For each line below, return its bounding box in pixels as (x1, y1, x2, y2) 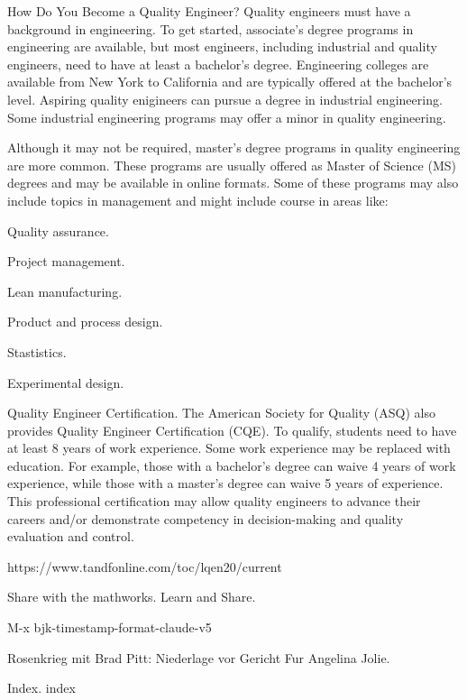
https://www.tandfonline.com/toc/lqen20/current (7, 557, 282, 576)
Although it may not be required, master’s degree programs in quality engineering (7, 138, 461, 157)
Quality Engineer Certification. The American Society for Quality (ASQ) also (7, 403, 435, 422)
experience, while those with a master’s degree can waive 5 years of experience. (7, 474, 444, 493)
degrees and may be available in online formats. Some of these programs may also (7, 173, 459, 192)
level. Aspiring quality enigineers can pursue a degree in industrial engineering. (7, 89, 443, 108)
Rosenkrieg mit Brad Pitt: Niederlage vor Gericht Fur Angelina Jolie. (7, 648, 390, 667)
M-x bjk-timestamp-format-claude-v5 (7, 618, 212, 637)
